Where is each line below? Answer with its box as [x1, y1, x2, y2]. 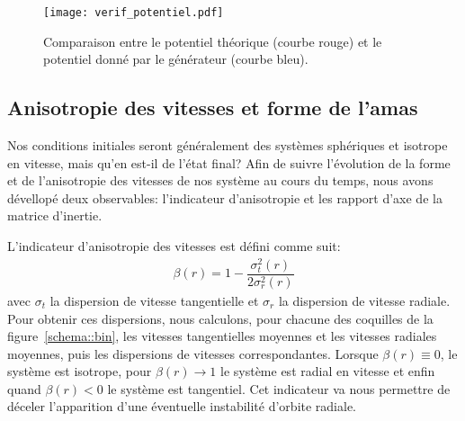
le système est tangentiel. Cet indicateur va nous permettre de [107, 379, 451, 398]
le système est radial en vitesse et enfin [220, 362, 435, 381]
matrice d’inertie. [7, 206, 103, 225]
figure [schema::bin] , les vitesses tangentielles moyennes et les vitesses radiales [7, 327, 437, 345]
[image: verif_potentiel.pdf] [43, 6, 224, 19]
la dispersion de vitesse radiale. [278, 291, 451, 309]
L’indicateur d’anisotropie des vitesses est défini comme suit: [7, 237, 341, 255]
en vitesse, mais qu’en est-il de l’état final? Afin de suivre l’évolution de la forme [7, 153, 451, 172]
